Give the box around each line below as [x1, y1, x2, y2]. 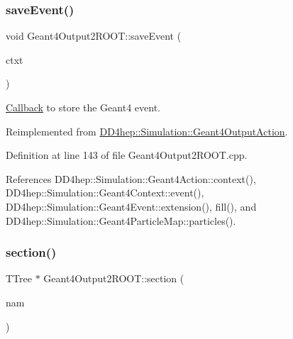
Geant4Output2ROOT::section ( [43, 271, 184, 286]
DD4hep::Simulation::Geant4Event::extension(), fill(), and [6, 199, 257, 213]
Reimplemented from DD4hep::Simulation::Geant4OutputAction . [6, 123, 288, 138]
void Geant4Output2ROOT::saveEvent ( [6, 28, 182, 43]
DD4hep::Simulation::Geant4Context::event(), [6, 185, 204, 200]
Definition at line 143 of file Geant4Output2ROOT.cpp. [6, 148, 248, 162]
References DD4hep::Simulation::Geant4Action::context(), [6, 171, 256, 186]
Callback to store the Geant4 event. [6, 100, 160, 114]
